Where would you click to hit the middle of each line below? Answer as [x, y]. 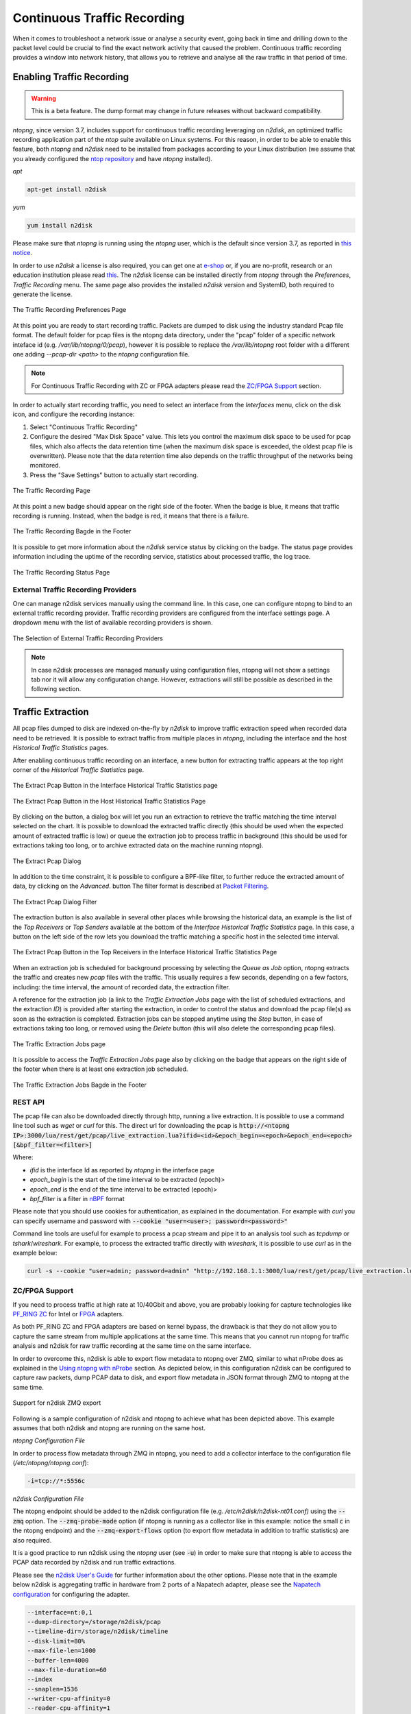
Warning [43, 98]
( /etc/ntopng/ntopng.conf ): [51, 1463]
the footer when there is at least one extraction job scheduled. [100, 1069]
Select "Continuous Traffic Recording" [84, 427]
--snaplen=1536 [52, 1689]
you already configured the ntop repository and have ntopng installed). [112, 158]
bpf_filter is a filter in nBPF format [77, 1198]
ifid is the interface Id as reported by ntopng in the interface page [122, 1170]
